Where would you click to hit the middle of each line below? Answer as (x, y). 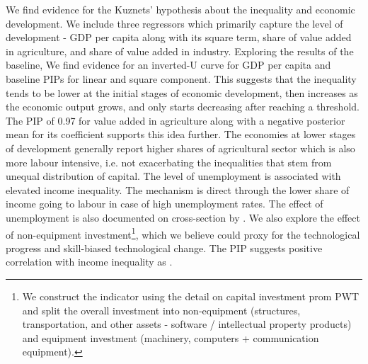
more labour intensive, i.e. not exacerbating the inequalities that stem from (169, 162)
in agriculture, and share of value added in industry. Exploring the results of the (180, 51)
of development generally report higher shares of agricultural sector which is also (180, 148)
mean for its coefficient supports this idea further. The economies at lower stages (181, 134)
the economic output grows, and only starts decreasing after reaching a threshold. (183, 107)
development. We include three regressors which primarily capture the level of (174, 23)
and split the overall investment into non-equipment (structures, (161, 310)
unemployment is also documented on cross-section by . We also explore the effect (183, 217)
